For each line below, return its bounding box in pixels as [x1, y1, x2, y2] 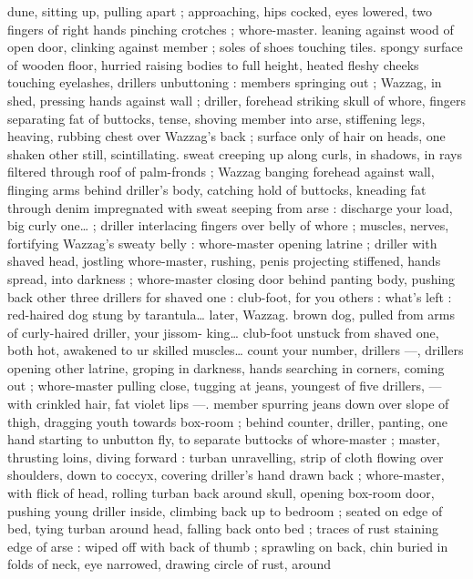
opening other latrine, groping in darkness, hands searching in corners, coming [7, 358, 445, 377]
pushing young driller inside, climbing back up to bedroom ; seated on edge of [7, 501, 443, 520]
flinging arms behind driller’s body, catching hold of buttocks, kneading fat [7, 179, 427, 198]
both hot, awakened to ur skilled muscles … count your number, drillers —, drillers [7, 340, 464, 360]
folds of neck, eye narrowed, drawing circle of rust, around [7, 554, 332, 574]
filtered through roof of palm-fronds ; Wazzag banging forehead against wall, [7, 162, 435, 181]
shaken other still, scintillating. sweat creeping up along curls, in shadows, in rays [7, 144, 462, 163]
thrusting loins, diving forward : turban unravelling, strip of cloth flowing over [7, 447, 444, 466]
